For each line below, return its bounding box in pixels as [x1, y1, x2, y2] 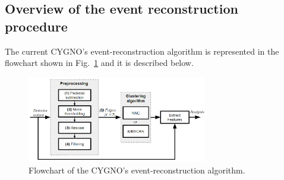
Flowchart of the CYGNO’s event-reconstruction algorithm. [29, 164, 245, 176]
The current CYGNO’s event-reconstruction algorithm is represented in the [5, 45, 279, 57]
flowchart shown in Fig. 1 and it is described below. [5, 56, 194, 69]
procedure [5, 17, 68, 35]
